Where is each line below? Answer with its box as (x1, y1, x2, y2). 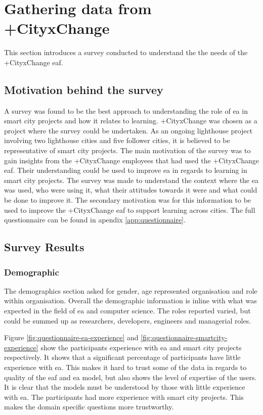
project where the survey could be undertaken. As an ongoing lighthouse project (4, 125, 253, 135)
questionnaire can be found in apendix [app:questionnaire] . (4, 214, 186, 225)
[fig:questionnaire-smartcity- (141, 332, 228, 343)
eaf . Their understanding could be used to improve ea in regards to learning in (4, 165, 247, 175)
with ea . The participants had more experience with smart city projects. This (4, 391, 244, 402)
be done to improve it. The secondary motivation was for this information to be (4, 195, 251, 205)
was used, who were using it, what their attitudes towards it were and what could (4, 185, 257, 195)
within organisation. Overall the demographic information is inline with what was (4, 295, 257, 306)
